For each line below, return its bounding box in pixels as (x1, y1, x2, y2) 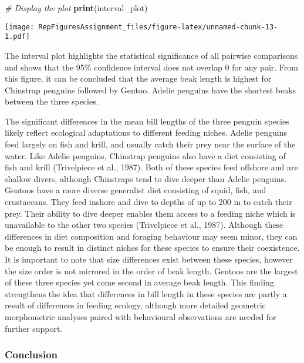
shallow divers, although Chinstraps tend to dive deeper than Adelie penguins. (5, 172, 287, 184)
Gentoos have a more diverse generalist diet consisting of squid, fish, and (5, 184, 266, 196)
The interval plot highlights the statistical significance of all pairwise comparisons (5, 49, 298, 61)
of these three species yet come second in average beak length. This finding (5, 276, 274, 288)
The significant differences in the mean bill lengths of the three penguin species (5, 115, 289, 127)
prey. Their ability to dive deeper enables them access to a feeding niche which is (5, 207, 296, 219)
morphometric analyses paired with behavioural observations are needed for (5, 310, 276, 322)
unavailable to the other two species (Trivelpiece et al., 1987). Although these (5, 219, 283, 231)
